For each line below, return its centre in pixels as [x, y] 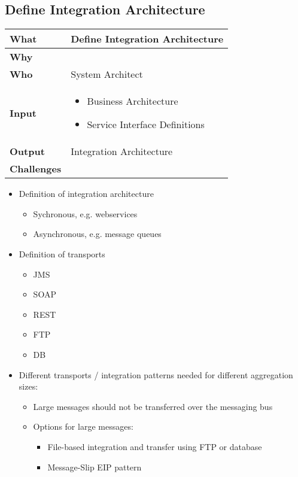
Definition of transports [62, 253]
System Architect [107, 74]
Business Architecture [133, 101]
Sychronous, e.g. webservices [85, 213]
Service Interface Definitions [146, 124]
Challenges [36, 169]
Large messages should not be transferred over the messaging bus [153, 406]
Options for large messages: [83, 426]
